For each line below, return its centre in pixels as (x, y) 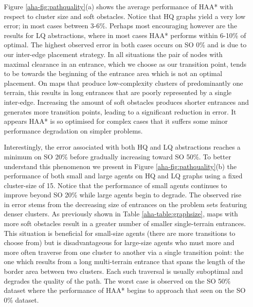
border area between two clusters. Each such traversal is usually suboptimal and (124, 271)
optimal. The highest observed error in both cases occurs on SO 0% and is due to (125, 45)
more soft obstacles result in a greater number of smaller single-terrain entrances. (125, 223)
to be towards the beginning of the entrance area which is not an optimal (113, 73)
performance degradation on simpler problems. (73, 130)
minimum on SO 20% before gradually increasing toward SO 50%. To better (117, 156)
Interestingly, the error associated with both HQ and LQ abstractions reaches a (122, 147)
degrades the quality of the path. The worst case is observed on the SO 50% (117, 280)
